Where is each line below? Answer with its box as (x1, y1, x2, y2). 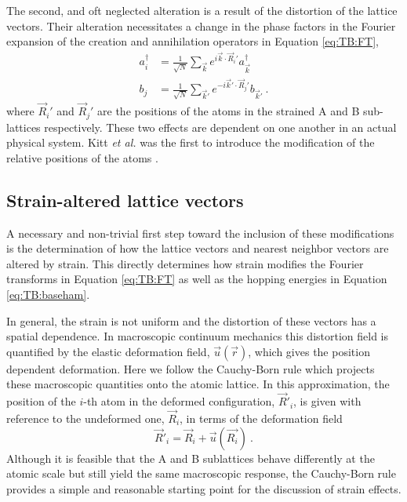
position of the (6, 393, 76, 409)
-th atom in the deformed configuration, (83, 393, 275, 409)
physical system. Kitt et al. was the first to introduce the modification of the (6, 134, 375, 151)
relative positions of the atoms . (6, 149, 158, 166)
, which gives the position (248, 343, 370, 359)
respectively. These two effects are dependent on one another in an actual (44, 118, 397, 135)
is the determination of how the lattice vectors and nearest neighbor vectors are (6, 240, 389, 256)
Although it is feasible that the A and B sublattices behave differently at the (6, 449, 375, 466)
